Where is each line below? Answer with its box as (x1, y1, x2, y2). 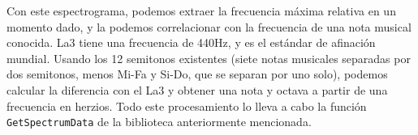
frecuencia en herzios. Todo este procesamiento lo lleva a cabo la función (6, 97, 367, 114)
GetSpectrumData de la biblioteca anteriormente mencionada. (6, 113, 312, 130)
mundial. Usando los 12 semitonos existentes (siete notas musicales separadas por (6, 49, 411, 66)
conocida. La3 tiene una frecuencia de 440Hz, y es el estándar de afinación (6, 34, 376, 51)
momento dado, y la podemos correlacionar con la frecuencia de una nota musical (6, 18, 412, 35)
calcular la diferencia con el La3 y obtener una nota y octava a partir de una (6, 81, 388, 98)
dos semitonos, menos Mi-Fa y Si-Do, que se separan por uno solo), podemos (6, 65, 388, 82)
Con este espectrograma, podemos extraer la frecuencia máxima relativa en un (6, 2, 396, 19)
